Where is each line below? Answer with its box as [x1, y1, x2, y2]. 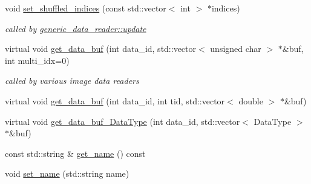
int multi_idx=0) [5, 54, 70, 66]
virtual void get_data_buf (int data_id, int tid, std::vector [5, 94, 225, 107]
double [238, 94, 263, 107]
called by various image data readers [5, 74, 139, 87]
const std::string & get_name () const [5, 147, 146, 159]
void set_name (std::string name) [5, 167, 129, 180]
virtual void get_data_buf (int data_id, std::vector [5, 42, 197, 55]
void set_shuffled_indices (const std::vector [5, 2, 166, 14]
